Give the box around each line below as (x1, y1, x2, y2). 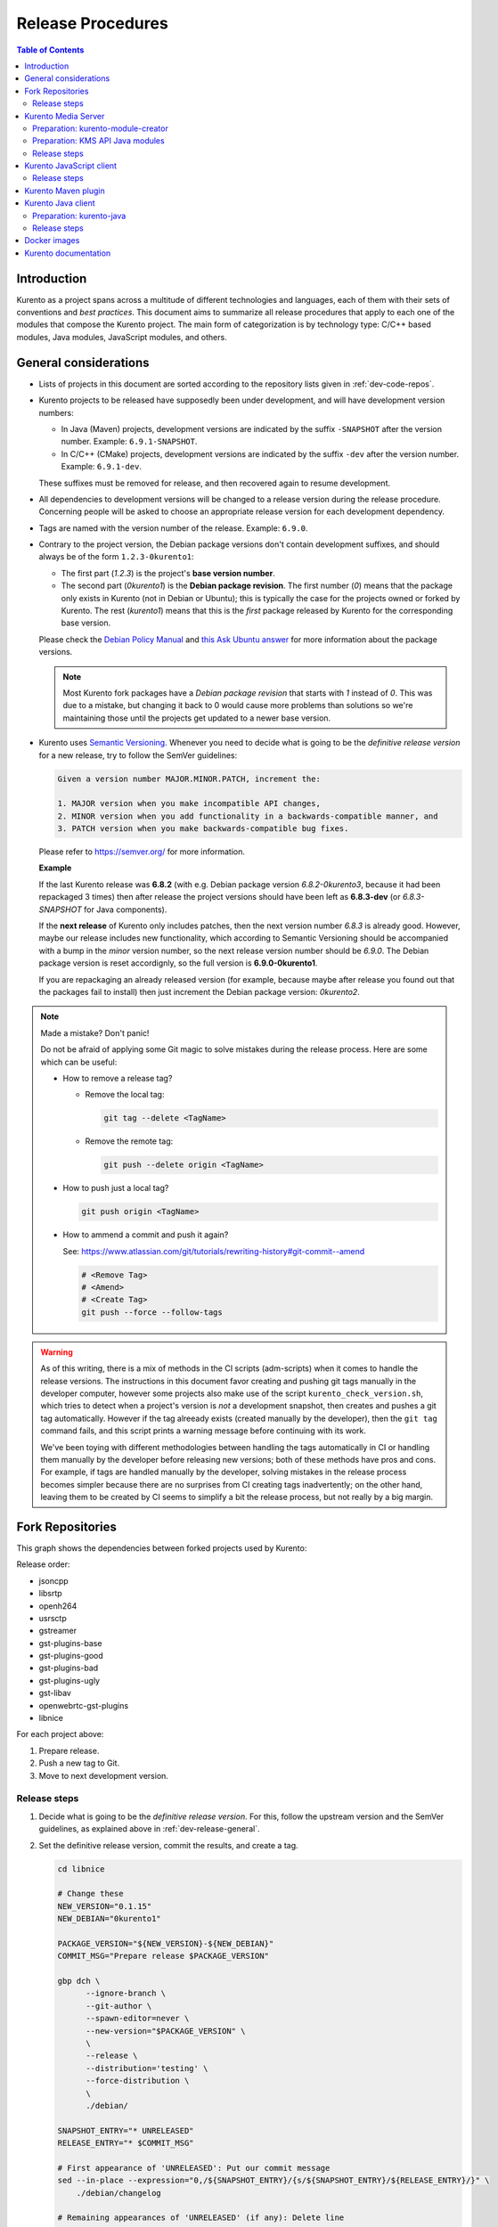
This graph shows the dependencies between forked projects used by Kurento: (16, 1542, 307, 1554)
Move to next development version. (38, 1770, 169, 1781)
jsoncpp (38, 1575, 69, 1586)
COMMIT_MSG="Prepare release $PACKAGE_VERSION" (57, 1951, 269, 1962)
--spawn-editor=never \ (86, 2013, 190, 2024)
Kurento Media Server (24, 110, 105, 121)
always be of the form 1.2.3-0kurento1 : (38, 551, 195, 562)
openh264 (38, 1600, 78, 1611)
